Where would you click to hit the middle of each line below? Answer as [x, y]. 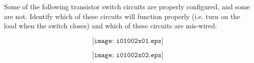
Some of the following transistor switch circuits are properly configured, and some [127, 6]
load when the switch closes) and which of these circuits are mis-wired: [111, 26]
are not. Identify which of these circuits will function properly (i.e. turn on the [122, 16]
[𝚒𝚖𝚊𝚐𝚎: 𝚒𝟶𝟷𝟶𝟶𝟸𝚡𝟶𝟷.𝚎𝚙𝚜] [128, 41]
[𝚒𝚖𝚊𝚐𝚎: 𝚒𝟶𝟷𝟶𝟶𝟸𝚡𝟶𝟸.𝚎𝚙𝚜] [128, 55]
